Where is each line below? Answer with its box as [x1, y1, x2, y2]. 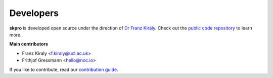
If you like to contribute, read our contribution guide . [9, 66, 118, 72]
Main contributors [9, 41, 48, 47]
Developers [9, 7, 59, 18]
